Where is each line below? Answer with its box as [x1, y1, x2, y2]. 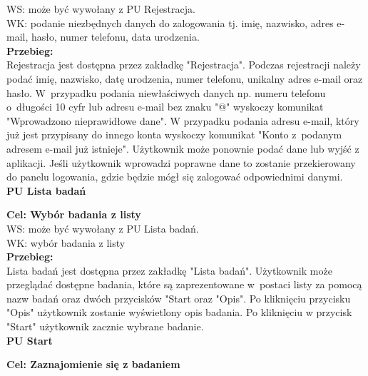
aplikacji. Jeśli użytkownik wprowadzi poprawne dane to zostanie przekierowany [6, 155, 356, 170]
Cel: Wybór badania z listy [6, 207, 141, 222]
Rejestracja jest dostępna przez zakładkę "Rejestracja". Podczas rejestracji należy [6, 57, 361, 72]
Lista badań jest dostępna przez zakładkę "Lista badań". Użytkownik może [6, 263, 332, 278]
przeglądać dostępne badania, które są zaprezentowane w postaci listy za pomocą [6, 277, 362, 292]
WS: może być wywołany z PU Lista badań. [6, 220, 199, 235]
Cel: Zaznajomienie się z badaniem [6, 357, 180, 372]
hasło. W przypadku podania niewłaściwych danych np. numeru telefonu [6, 85, 326, 100]
